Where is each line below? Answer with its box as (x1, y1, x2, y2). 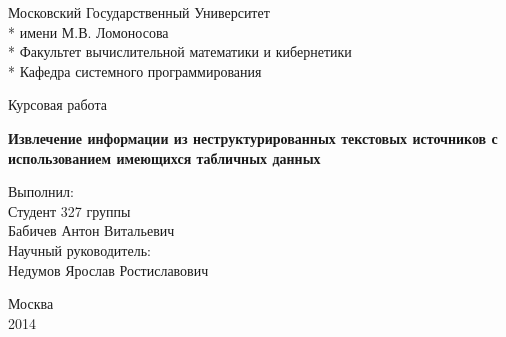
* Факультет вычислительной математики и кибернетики (8, 41, 352, 62)
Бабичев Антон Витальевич (8, 220, 175, 241)
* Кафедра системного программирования (8, 60, 262, 81)
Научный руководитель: (8, 239, 151, 260)
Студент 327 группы (8, 200, 131, 221)
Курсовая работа (8, 94, 107, 115)
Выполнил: (8, 181, 74, 202)
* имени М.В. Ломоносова (8, 21, 169, 42)
